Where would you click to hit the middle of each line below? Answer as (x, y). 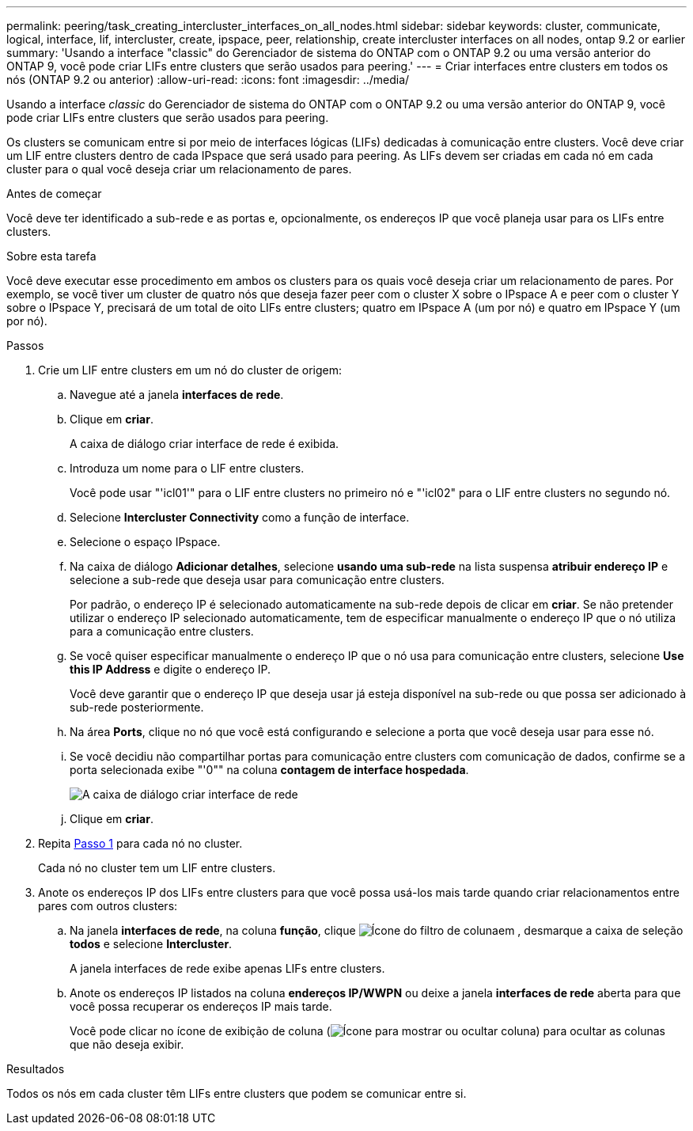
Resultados (36, 1069)
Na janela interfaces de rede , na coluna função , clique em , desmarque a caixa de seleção (377, 930)
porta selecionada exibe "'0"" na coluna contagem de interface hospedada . (269, 770)
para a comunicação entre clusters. (162, 631)
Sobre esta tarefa (51, 256)
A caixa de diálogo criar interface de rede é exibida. (204, 444)
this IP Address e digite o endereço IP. (170, 669)
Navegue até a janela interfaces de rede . (177, 395)
